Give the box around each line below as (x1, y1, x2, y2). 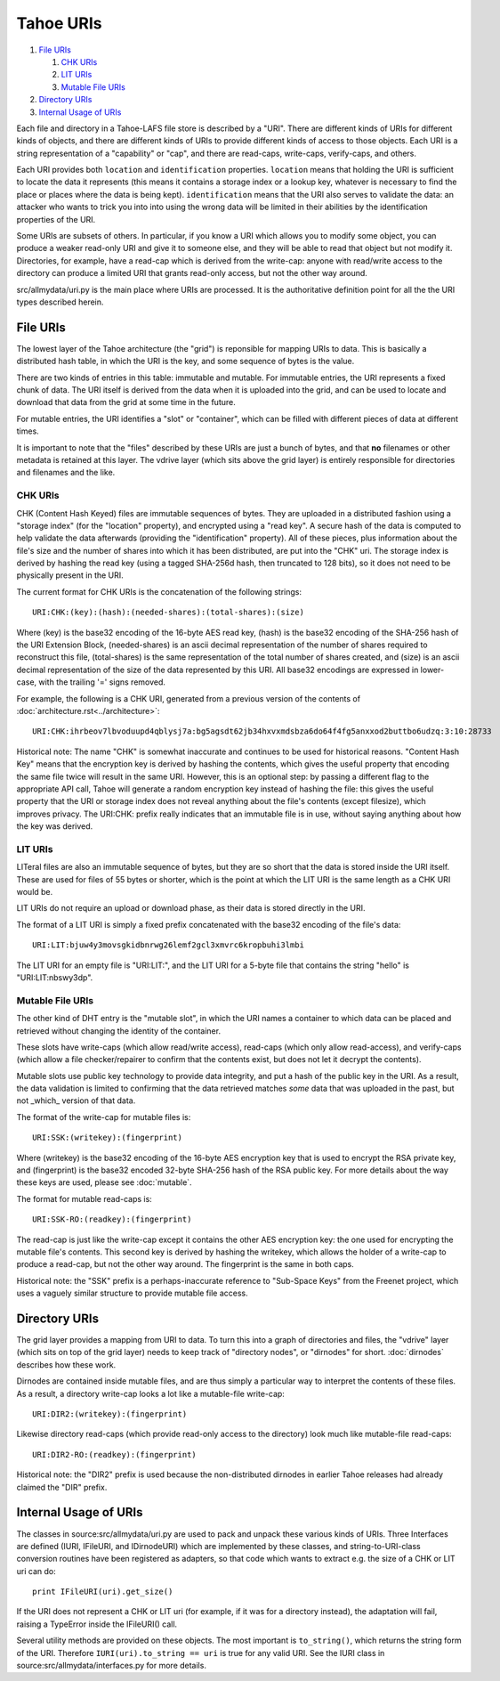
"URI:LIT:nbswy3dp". (16, 972, 93, 983)
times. (16, 426, 39, 436)
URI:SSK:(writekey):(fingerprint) (32, 1133, 182, 1143)
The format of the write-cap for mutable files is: (16, 1111, 191, 1122)
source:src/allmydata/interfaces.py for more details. (16, 1661, 206, 1671)
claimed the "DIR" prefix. (16, 1482, 108, 1492)
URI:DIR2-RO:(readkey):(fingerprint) (32, 1450, 198, 1459)
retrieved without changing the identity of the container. (16, 1025, 222, 1036)
